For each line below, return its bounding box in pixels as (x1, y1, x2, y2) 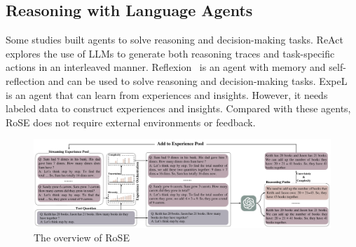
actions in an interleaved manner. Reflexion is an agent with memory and (6, 60, 326, 74)
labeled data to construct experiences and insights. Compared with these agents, (6, 101, 351, 116)
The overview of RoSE (34, 230, 130, 245)
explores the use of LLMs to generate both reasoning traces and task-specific (6, 46, 335, 60)
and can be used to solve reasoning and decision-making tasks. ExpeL (48, 73, 348, 88)
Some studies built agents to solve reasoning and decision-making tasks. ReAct (6, 32, 343, 47)
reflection (6, 73, 46, 88)
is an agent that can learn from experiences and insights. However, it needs (6, 87, 328, 102)
